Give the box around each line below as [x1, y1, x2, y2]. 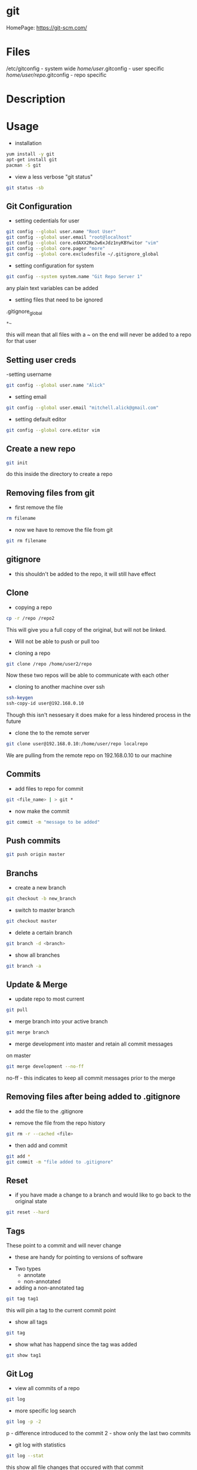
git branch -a [6, 963, 42, 969]
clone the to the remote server [14, 730, 90, 737]
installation [14, 140, 42, 146]
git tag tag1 [6, 1296, 39, 1302]
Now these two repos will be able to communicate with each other [6, 671, 169, 679]
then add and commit [14, 1141, 67, 1149]
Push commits [6, 836, 61, 846]
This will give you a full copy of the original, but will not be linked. [6, 626, 167, 633]
